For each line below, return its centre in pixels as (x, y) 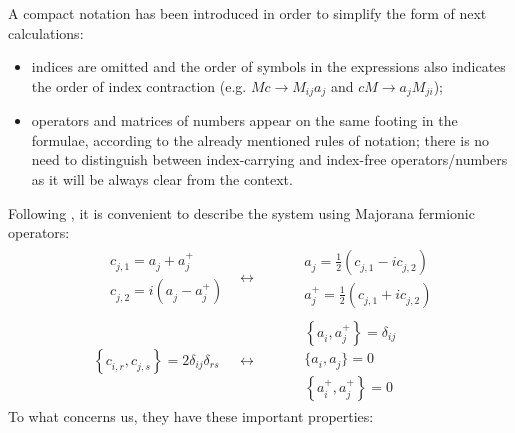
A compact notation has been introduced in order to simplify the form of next (247, 13)
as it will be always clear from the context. (162, 179)
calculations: (46, 32)
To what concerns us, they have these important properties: (191, 416)
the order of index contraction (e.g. (139, 85)
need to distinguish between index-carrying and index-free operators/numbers (269, 159)
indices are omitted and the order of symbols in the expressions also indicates (268, 66)
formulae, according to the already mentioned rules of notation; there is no (260, 139)
